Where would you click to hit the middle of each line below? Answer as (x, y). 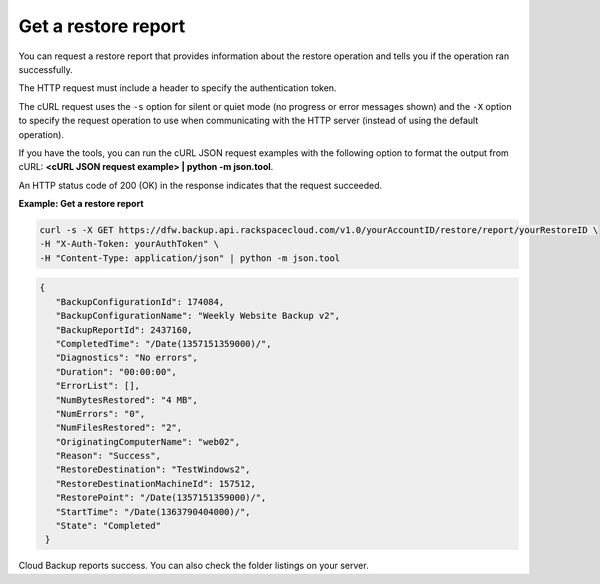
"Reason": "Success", (108, 456)
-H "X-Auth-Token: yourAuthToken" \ (129, 244)
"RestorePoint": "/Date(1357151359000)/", (161, 498)
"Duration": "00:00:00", (116, 371)
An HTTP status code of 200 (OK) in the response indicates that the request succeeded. (200, 185)
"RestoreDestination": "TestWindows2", (153, 469)
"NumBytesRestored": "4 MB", (127, 399)
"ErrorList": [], (97, 386)
